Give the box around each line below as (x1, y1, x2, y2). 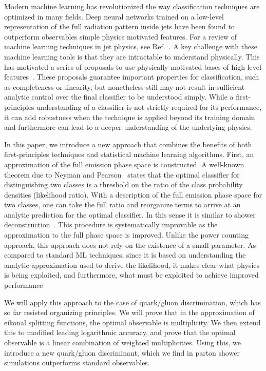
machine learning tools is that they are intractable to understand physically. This (4, 51, 260, 62)
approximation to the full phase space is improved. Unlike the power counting (4, 229, 249, 240)
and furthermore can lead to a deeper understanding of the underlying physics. (4, 122, 252, 132)
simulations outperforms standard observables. (4, 357, 150, 368)
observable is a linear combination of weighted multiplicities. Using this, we (4, 337, 241, 347)
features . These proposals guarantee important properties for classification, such (4, 71, 259, 82)
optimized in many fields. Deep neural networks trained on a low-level (4, 11, 224, 22)
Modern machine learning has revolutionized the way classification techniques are (4, 1, 260, 11)
